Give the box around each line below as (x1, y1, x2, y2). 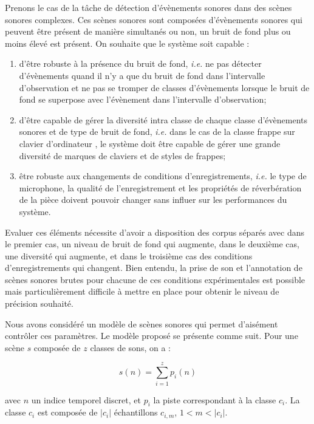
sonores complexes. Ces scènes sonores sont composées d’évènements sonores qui (5, 13, 302, 26)
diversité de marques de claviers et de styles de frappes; (19, 149, 226, 162)
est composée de (37, 406, 98, 419)
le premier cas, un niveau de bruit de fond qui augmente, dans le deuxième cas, (5, 238, 299, 250)
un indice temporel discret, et (31, 393, 141, 406)
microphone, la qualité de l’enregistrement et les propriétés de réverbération (19, 181, 302, 194)
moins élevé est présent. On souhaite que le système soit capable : (5, 36, 250, 49)
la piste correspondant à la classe (153, 393, 276, 406)
